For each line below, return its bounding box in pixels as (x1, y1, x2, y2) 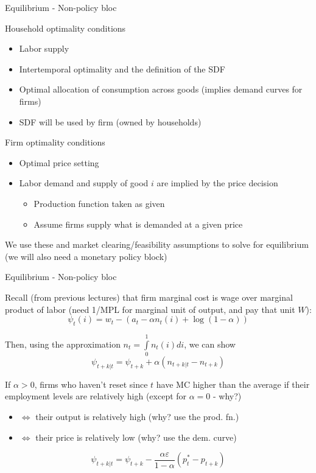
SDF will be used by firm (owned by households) (19, 115, 202, 128)
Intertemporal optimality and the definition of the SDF (19, 62, 225, 75)
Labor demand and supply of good (19, 177, 149, 189)
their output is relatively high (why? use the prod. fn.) (35, 410, 239, 422)
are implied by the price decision (156, 177, 278, 189)
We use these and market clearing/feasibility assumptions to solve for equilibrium (5, 238, 309, 251)
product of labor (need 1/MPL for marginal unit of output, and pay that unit (5, 303, 295, 315)
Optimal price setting (19, 156, 99, 169)
